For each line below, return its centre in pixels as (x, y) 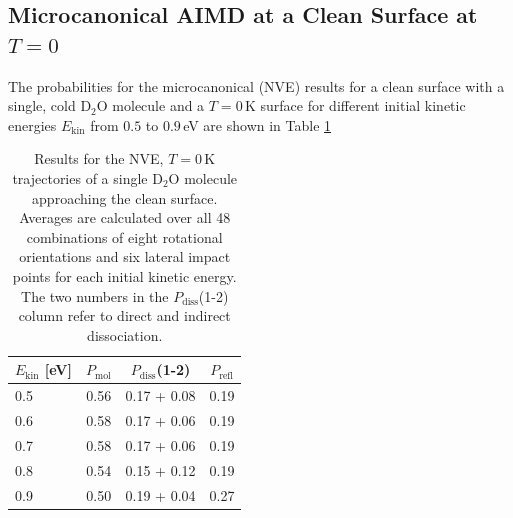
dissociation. (125, 334)
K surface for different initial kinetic (355, 105)
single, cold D (50, 105)
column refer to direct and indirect (124, 315)
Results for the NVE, (99, 158)
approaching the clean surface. (125, 197)
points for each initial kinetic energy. (124, 275)
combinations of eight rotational (124, 236)
